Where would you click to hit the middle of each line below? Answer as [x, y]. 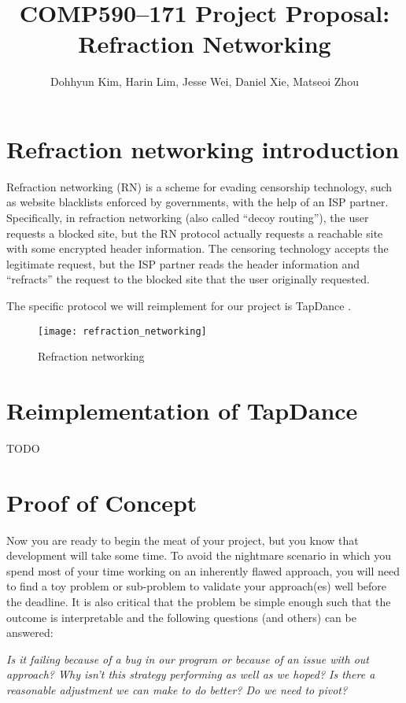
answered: [30, 633]
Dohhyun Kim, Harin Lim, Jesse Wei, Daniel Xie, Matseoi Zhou [205, 81]
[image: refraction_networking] [122, 331]
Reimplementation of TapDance [182, 411]
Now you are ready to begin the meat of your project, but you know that [183, 540]
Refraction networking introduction [203, 148]
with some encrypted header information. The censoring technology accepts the [197, 248]
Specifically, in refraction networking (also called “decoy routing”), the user [188, 218]
